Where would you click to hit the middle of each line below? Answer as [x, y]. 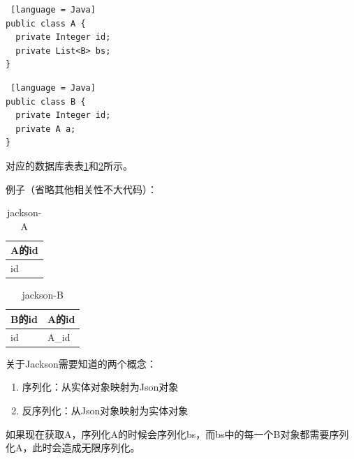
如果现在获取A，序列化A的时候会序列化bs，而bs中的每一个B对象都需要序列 [177, 434]
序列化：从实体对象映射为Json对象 [100, 387]
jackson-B [43, 295]
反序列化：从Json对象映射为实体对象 [105, 410]
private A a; [46, 129]
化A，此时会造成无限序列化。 [73, 447]
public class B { [46, 101]
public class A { [46, 23]
